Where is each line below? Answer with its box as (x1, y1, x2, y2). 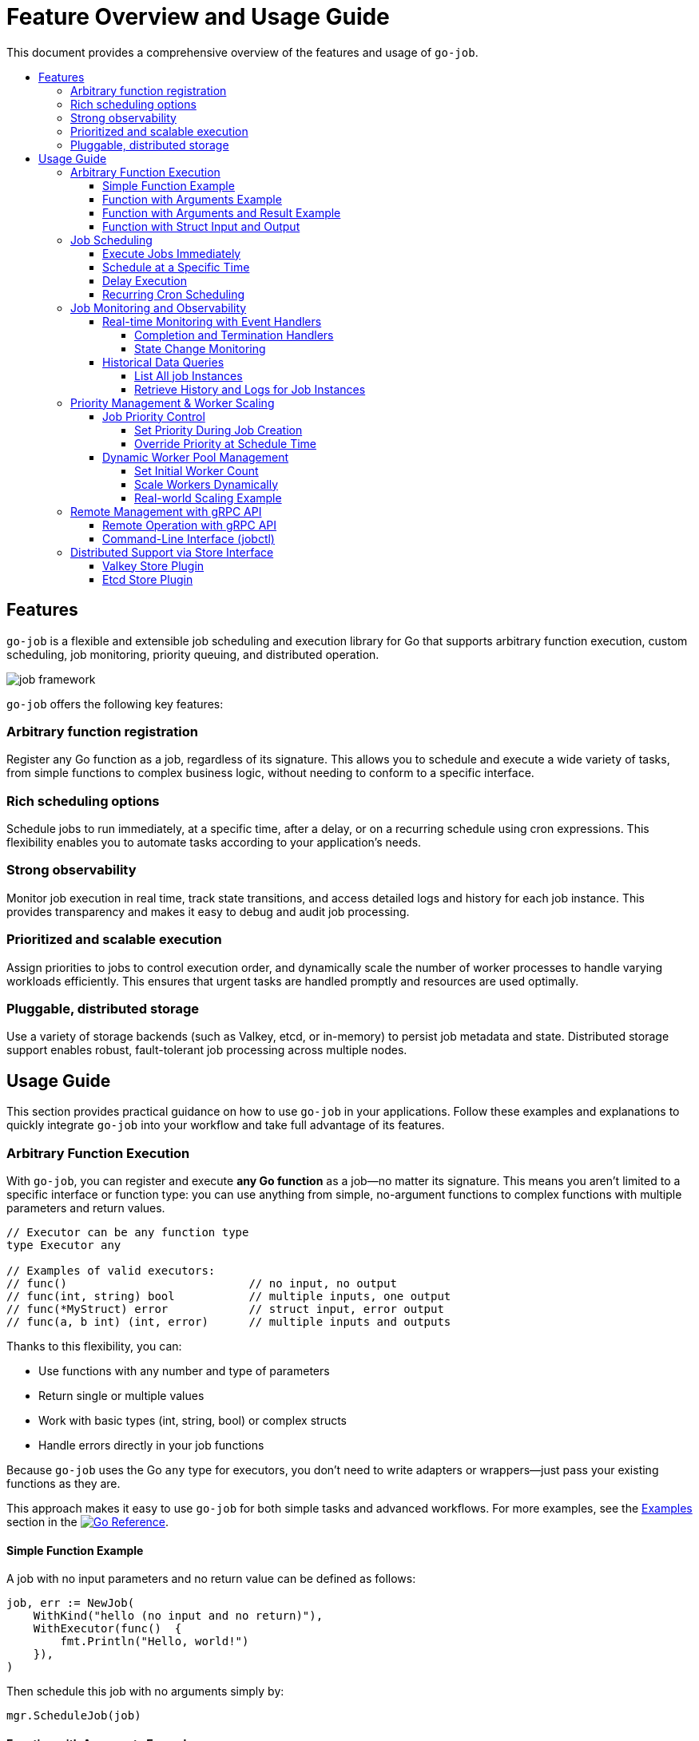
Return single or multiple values (38, 1388, 205, 1402)
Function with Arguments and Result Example (102, 205, 341, 220)
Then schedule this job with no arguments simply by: (6, 1684, 284, 1699)
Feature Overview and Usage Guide (6, 3, 390, 30)
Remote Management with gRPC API (70, 504, 262, 518)
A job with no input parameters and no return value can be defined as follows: (6, 1572, 416, 1586)
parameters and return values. (6, 1200, 165, 1215)
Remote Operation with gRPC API (102, 518, 277, 532)
